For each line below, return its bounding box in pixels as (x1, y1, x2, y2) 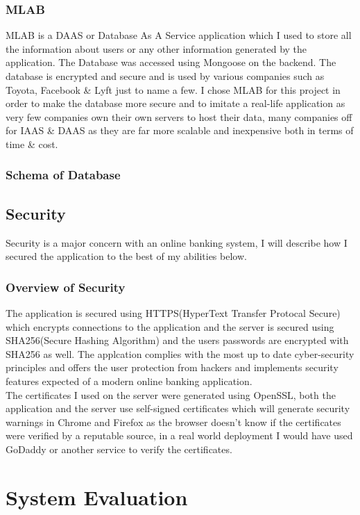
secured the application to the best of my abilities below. (6, 249, 247, 263)
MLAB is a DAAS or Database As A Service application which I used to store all (6, 28, 352, 42)
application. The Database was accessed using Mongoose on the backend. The (6, 55, 336, 70)
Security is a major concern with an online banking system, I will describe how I (6, 235, 348, 250)
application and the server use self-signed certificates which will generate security (6, 401, 350, 416)
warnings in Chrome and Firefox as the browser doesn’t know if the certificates (6, 414, 341, 429)
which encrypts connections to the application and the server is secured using (6, 319, 334, 334)
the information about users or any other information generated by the (6, 41, 307, 56)
